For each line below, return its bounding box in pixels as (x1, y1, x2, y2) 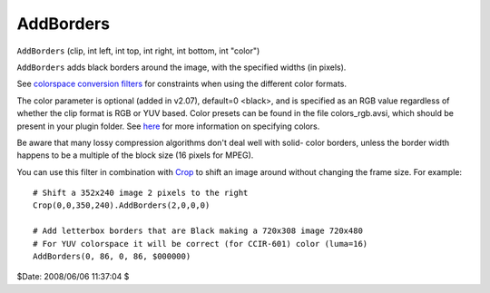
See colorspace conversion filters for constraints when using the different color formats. (16, 78, 348, 90)
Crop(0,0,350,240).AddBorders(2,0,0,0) (33, 200, 211, 210)
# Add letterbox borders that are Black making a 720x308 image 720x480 (33, 226, 363, 236)
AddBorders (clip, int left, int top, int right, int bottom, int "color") (16, 45, 260, 56)
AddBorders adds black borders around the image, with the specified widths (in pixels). (16, 62, 347, 73)
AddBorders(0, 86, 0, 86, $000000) (33, 251, 191, 262)
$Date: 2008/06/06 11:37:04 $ (16, 271, 130, 282)
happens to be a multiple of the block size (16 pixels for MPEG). (16, 150, 254, 161)
